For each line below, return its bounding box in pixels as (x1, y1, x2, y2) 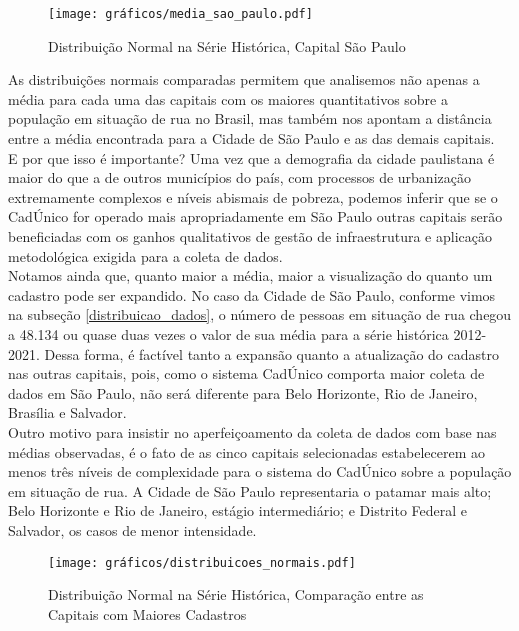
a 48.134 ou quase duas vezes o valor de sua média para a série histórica (8, 323, 449, 344)
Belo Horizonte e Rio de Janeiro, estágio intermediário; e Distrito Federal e (8, 500, 468, 521)
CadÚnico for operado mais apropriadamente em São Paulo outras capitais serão (8, 206, 503, 227)
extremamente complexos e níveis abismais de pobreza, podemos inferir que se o (8, 186, 498, 207)
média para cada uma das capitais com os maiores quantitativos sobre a (8, 88, 448, 109)
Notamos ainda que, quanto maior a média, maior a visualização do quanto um (8, 265, 493, 286)
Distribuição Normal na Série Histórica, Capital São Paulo (48, 35, 406, 56)
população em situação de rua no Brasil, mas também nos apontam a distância (8, 108, 492, 129)
